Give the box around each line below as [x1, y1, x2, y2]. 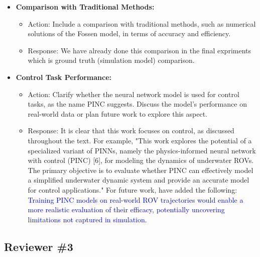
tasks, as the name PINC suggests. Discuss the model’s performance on [28, 99, 247, 109]
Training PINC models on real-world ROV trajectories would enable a [28, 194, 243, 205]
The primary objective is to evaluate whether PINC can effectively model [28, 164, 253, 175]
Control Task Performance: [16, 71, 112, 82]
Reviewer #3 [4, 238, 73, 254]
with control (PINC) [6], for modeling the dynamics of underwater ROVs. [28, 155, 254, 165]
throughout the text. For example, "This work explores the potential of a [28, 135, 252, 145]
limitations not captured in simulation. [28, 214, 147, 224]
